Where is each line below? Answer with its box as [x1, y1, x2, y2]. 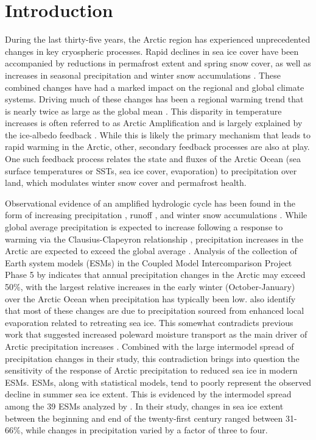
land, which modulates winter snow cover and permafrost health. [5, 176, 247, 189]
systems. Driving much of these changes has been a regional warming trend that [5, 93, 304, 105]
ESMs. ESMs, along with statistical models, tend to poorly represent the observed [5, 375, 312, 388]
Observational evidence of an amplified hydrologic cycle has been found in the [5, 196, 296, 209]
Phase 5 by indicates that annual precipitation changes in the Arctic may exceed [5, 268, 306, 281]
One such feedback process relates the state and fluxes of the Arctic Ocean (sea [5, 152, 301, 165]
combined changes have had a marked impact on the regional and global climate [5, 80, 304, 93]
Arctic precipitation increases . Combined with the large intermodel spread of [5, 339, 294, 352]
